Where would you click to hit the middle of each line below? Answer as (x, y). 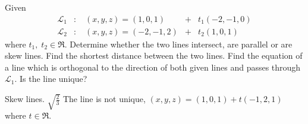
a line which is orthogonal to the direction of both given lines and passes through (153, 67)
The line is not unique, (104, 99)
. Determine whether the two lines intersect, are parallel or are (178, 44)
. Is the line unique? (51, 79)
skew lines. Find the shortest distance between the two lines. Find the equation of (154, 55)
